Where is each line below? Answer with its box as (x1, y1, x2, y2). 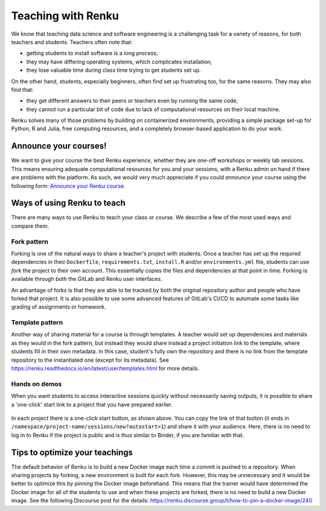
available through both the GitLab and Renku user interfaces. (11, 275, 162, 283)
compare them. (11, 222, 50, 230)
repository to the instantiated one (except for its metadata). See (11, 356, 169, 364)
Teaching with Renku (11, 9, 119, 22)
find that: (11, 86, 34, 93)
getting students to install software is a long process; (26, 50, 158, 57)
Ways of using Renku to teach (11, 198, 126, 208)
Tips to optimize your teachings (11, 447, 133, 457)
